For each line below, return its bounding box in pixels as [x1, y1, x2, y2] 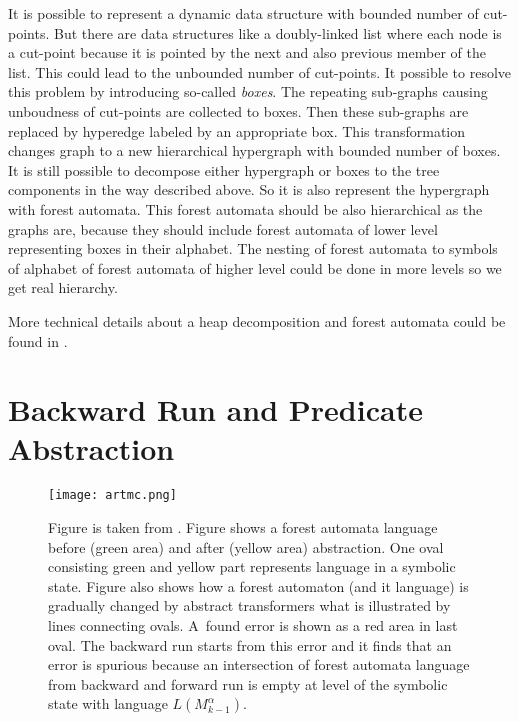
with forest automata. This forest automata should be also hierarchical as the [8, 198, 483, 219]
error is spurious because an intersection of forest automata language [48, 654, 470, 675]
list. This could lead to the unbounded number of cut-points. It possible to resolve [8, 61, 512, 82]
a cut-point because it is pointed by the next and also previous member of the [8, 42, 486, 63]
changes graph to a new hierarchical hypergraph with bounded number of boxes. [8, 140, 501, 161]
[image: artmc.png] [48, 488, 177, 503]
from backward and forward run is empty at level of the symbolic [48, 673, 448, 694]
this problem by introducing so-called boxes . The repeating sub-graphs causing [8, 81, 488, 102]
